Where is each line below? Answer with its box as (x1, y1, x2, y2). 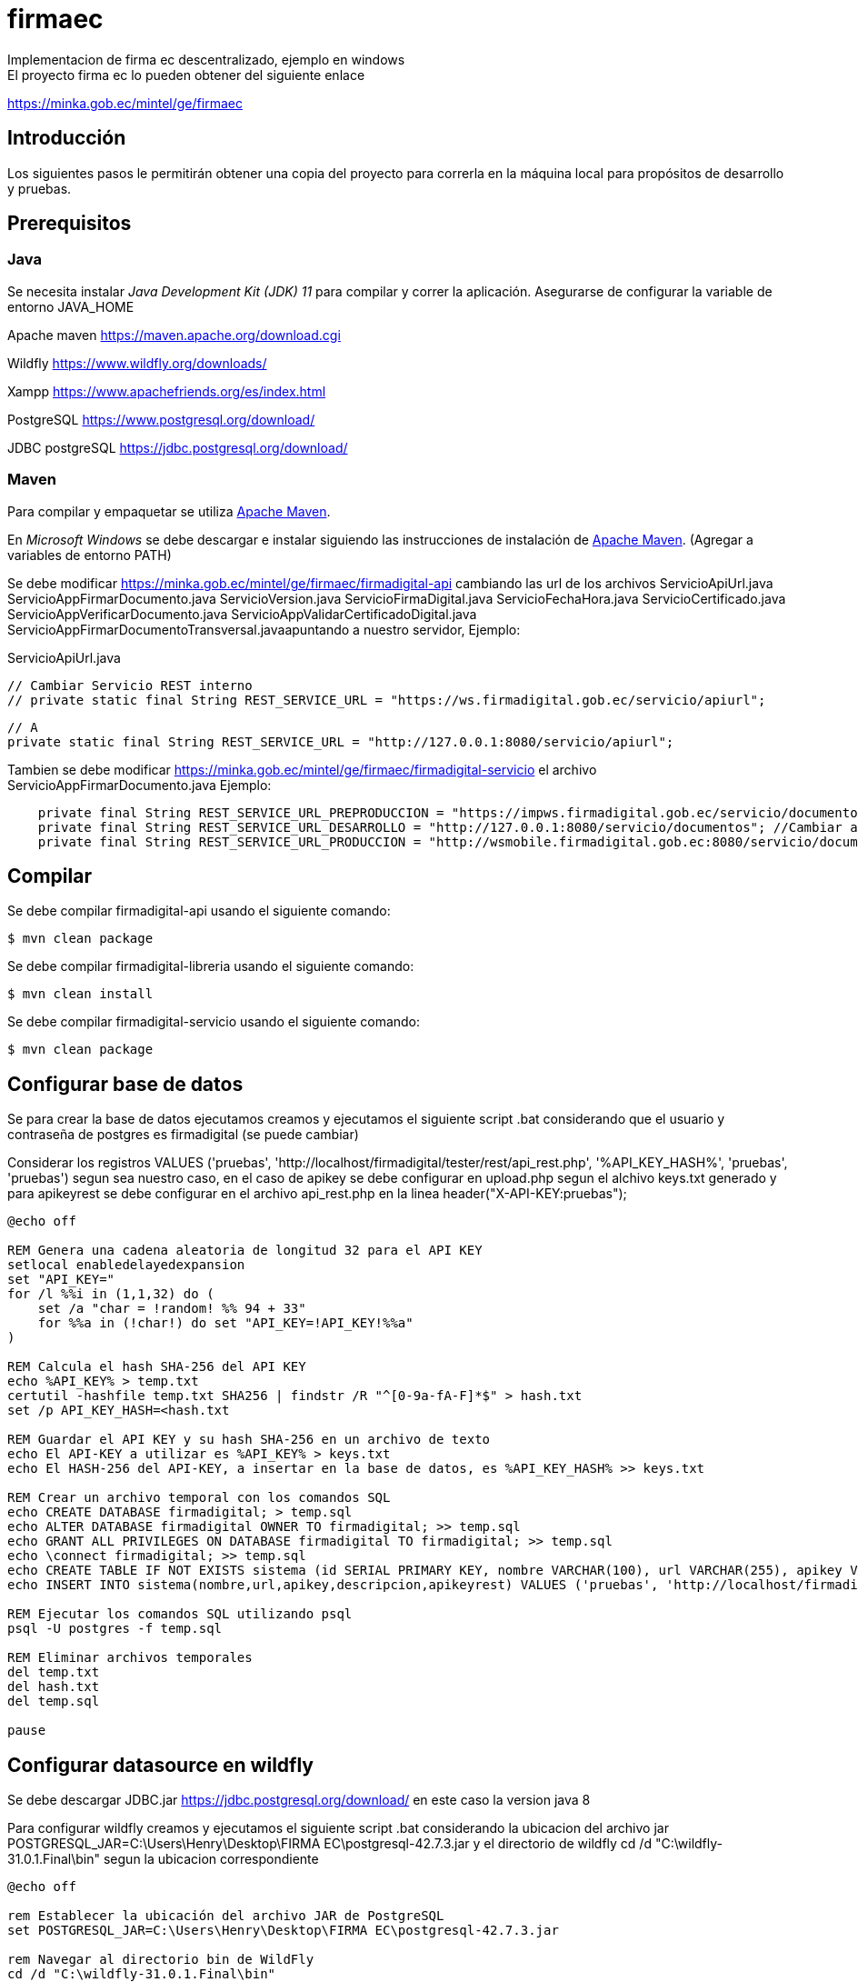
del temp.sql (7, 1694, 100, 1709)
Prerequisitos (7, 212, 132, 235)
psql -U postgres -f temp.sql (7, 1621, 223, 1637)
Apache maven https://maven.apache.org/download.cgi (7, 326, 341, 343)
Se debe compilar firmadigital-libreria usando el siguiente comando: (7, 958, 414, 975)
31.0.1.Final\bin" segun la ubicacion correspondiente (7, 1851, 319, 1867)
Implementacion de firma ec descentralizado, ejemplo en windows (7, 51, 405, 67)
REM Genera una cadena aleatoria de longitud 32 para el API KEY (7, 1243, 483, 1258)
